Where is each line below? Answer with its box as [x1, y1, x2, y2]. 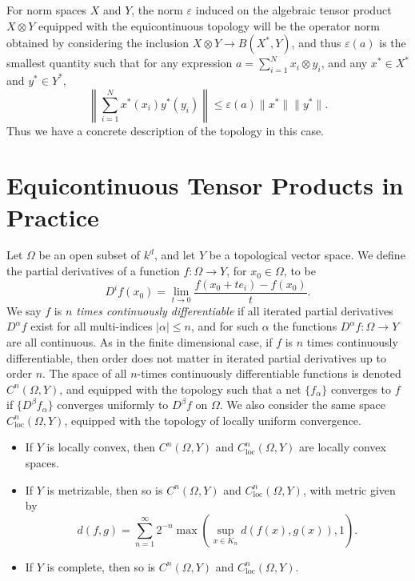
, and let [154, 246, 196, 263]
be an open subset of [38, 246, 141, 263]
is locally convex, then [46, 439, 156, 455]
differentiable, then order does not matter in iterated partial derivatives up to [6, 349, 386, 366]
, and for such [190, 318, 259, 335]
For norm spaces [6, 2, 86, 18]
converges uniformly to [57, 396, 169, 413]
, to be [283, 262, 316, 279]
